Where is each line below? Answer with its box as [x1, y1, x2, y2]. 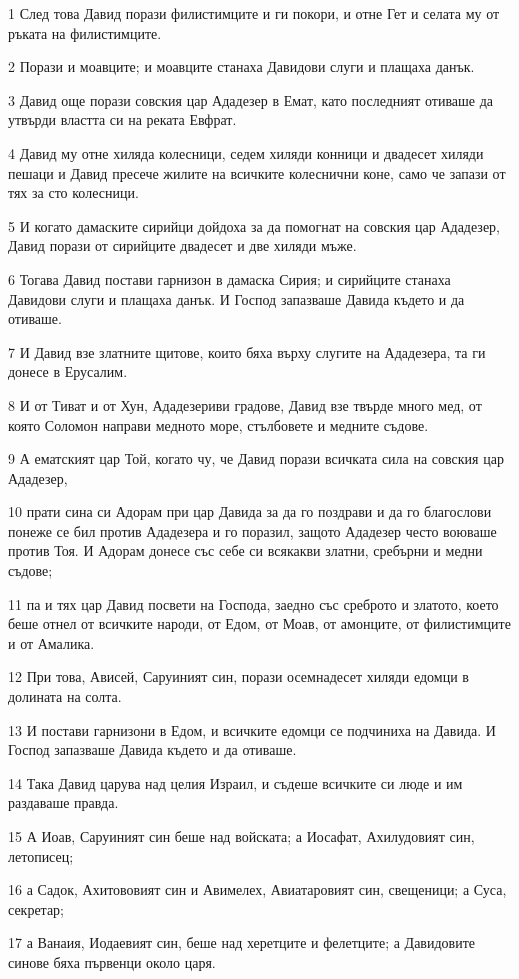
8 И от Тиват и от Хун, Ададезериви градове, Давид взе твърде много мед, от [8, 394, 482, 415]
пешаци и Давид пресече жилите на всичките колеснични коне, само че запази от [8, 162, 506, 183]
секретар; [8, 898, 65, 919]
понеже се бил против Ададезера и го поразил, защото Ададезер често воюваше [8, 520, 497, 541]
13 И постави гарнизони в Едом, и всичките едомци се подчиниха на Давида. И [8, 719, 496, 740]
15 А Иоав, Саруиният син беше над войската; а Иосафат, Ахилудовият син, [8, 826, 475, 846]
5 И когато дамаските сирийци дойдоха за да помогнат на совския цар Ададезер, [8, 215, 500, 236]
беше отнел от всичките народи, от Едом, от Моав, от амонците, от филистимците [8, 613, 511, 634]
